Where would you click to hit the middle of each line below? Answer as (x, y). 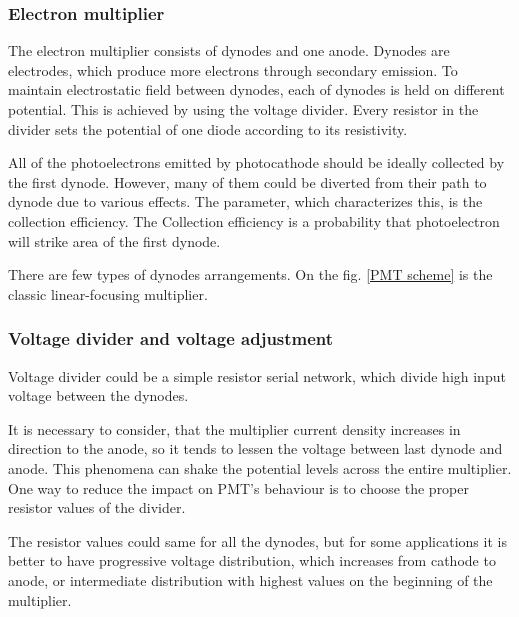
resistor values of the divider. (97, 507)
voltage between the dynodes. (98, 395)
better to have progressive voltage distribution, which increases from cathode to (252, 560)
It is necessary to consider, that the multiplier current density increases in (234, 428)
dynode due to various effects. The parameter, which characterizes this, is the (245, 201)
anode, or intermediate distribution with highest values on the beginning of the (250, 579)
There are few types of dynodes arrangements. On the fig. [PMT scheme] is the (250, 274)
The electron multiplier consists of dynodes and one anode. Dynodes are (229, 50)
